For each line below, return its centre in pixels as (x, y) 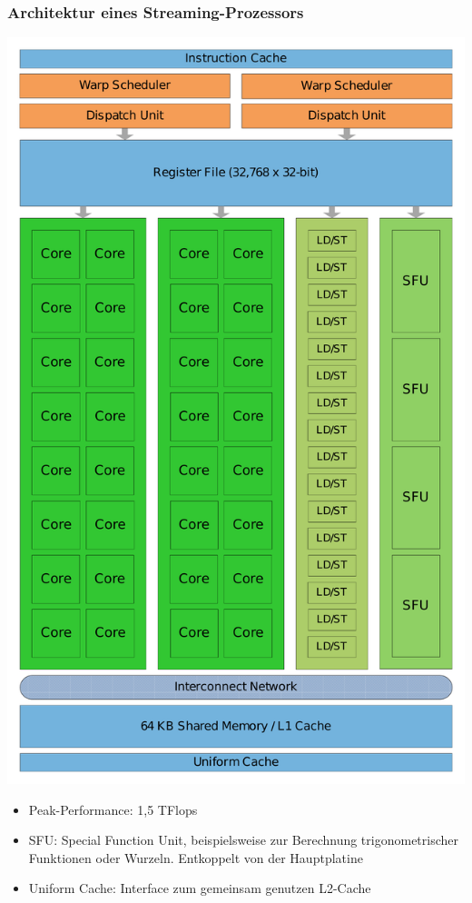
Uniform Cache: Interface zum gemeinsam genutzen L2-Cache (200, 888)
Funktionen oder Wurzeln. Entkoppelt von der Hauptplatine (196, 857)
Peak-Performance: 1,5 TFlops (113, 809)
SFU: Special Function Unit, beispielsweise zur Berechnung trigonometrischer (244, 840)
